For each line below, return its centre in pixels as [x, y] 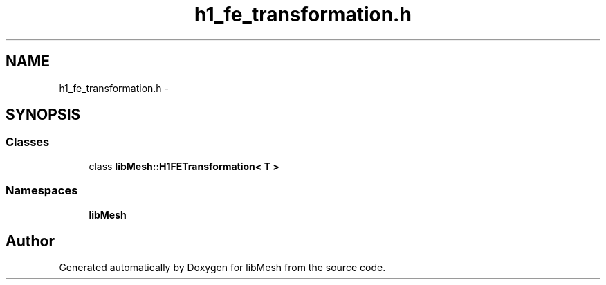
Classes [28, 142]
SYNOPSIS [43, 115]
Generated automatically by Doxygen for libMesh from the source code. [222, 268]
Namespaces [42, 191]
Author [30, 241]
